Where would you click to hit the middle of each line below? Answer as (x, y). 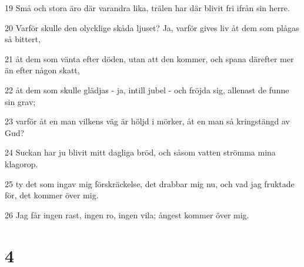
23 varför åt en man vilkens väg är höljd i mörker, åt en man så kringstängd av (148, 121)
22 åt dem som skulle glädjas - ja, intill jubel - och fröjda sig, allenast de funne (147, 89)
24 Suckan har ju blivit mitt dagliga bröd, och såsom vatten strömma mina (140, 152)
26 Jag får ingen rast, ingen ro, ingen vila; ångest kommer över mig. (127, 214)
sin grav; (20, 101)
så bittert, (23, 39)
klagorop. (21, 163)
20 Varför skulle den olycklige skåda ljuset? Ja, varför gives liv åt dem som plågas (152, 27)
